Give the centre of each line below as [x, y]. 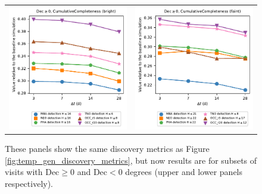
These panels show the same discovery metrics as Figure [107, 149]
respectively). [29, 183]
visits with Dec [32, 172]
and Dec [92, 172]
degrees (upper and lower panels [184, 172]
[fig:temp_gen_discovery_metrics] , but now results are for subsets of [131, 160]
